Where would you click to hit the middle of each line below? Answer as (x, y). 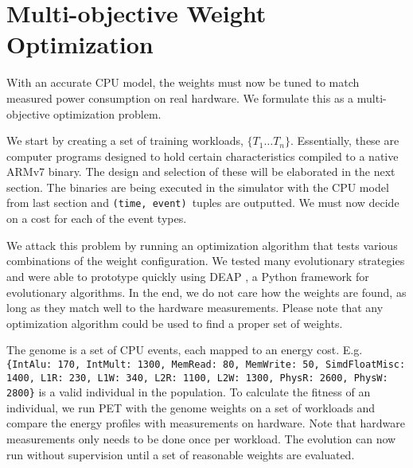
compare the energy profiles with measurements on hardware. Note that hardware (206, 423)
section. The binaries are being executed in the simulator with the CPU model (198, 187)
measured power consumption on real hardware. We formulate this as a (180, 97)
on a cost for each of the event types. (97, 218)
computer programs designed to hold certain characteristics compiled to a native (203, 156)
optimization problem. (107, 113)
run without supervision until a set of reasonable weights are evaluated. (181, 454)
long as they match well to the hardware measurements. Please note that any (195, 308)
